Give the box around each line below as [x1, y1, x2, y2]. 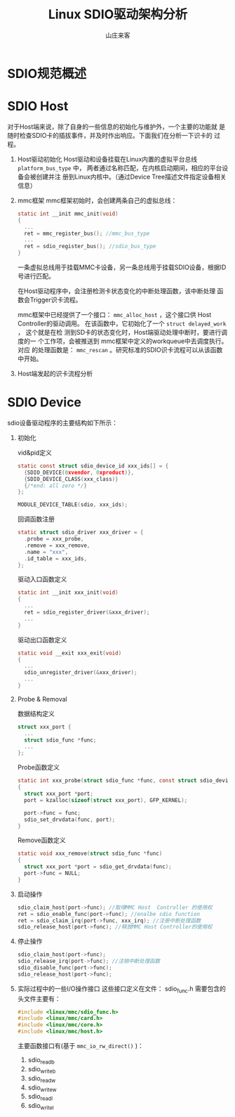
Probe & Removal [17, 695, 68, 703]
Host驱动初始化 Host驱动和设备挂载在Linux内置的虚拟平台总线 [17, 155, 198, 163]
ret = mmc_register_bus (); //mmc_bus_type [24, 230, 150, 237]
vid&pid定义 [17, 448, 53, 457]
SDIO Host [7, 98, 69, 115]
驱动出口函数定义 [17, 635, 67, 644]
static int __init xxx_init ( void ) [17, 589, 119, 596]
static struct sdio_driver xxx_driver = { [17, 529, 144, 536]
